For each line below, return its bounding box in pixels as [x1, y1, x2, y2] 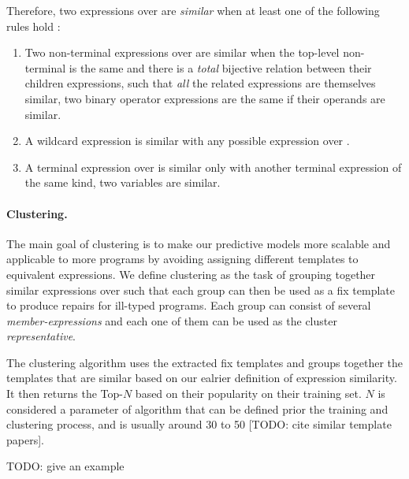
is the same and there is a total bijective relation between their [69, 59, 372, 76]
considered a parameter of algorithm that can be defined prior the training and [6, 400, 389, 417]
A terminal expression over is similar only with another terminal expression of [24, 158, 402, 175]
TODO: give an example [6, 458, 125, 474]
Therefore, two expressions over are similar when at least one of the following [6, 2, 380, 18]
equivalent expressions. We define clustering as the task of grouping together [6, 265, 376, 282]
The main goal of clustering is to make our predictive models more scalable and [6, 235, 391, 251]
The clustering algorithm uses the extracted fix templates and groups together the [6, 354, 403, 370]
